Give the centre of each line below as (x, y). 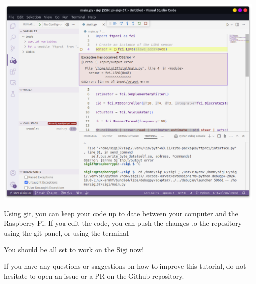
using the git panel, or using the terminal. (67, 232)
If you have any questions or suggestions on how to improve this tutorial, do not (125, 266)
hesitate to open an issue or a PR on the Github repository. (94, 275)
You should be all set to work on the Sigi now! (74, 249)
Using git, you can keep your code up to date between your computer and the (121, 213)
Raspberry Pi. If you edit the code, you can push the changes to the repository (123, 223)
